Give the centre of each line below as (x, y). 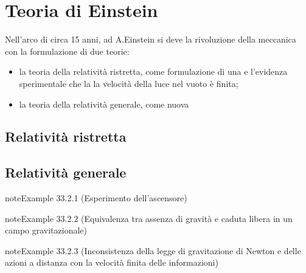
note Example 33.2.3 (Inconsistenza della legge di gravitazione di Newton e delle (153, 250)
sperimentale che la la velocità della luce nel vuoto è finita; (129, 83)
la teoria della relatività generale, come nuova (104, 104)
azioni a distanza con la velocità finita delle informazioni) (112, 262)
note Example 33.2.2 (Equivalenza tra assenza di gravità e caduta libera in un (149, 218)
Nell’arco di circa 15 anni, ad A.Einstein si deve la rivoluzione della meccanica (151, 39)
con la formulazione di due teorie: (67, 51)
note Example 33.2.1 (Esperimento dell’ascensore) (96, 198)
